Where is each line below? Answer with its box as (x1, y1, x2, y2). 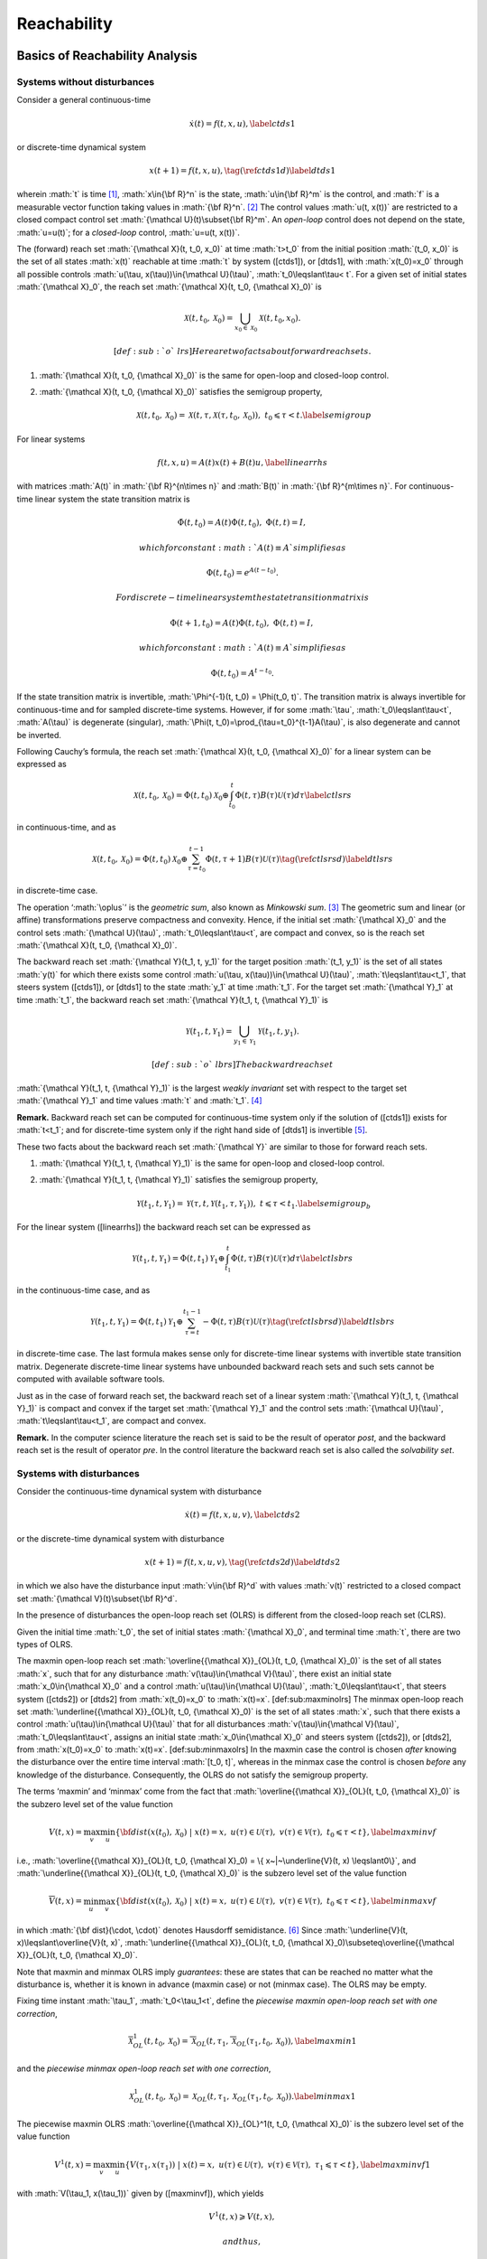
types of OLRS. (16, 1638, 73, 1649)
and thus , (222, 2236, 262, 2247)
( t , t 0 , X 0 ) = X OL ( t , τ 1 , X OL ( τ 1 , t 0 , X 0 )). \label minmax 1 (144, 2091, 356, 2104)
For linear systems (16, 434, 86, 445)
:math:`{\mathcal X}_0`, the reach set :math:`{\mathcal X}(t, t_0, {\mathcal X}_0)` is (16, 281, 322, 293)
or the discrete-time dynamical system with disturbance (16, 1533, 225, 1544)
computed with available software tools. (16, 1373, 166, 1384)
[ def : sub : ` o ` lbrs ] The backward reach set (152, 1059, 334, 1070)
